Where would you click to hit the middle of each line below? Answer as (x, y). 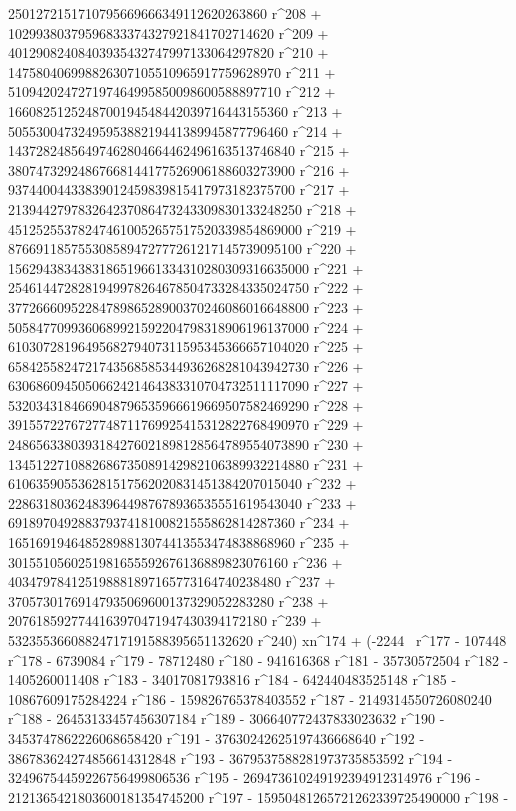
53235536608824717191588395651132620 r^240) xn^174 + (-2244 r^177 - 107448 (257, 640)
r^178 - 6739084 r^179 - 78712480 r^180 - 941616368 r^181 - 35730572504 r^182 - (258, 659)
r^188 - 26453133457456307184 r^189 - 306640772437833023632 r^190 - (226, 718)
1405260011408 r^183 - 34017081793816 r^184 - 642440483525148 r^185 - (232, 679)
